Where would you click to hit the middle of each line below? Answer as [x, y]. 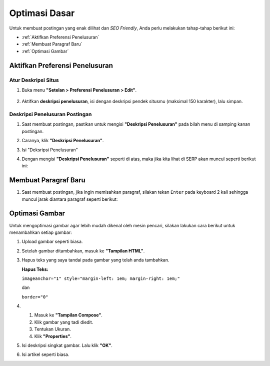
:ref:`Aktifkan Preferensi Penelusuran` [60, 37]
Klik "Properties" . [53, 336]
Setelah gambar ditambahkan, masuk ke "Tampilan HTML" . [83, 251]
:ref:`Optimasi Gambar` [45, 51]
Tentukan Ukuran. [52, 329]
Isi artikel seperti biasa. [45, 354]
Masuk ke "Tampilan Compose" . [68, 315]
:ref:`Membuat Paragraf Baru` [52, 44]
